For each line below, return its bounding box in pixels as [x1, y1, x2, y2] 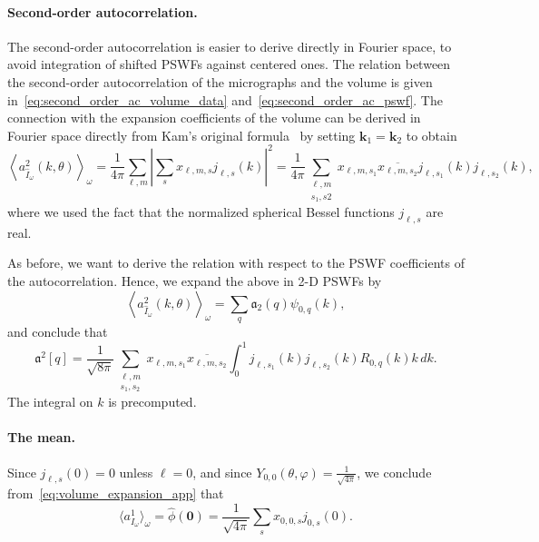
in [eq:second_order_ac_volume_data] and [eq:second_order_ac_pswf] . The [7, 90, 443, 109]
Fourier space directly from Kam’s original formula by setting [7, 125, 356, 144]
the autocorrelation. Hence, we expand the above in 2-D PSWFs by [7, 271, 382, 291]
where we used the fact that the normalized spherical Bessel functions [7, 202, 395, 222]
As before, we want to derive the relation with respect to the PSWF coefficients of [7, 253, 465, 272]
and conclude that [7, 322, 108, 340]
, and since [192, 462, 252, 481]
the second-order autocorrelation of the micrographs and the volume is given [7, 72, 433, 91]
